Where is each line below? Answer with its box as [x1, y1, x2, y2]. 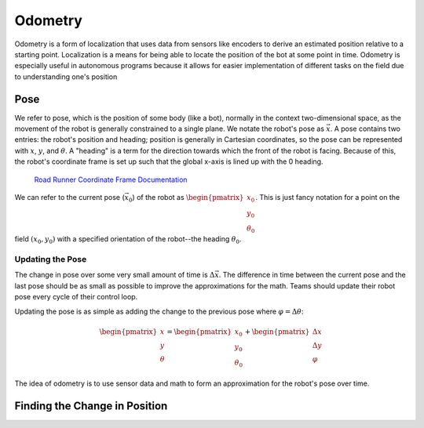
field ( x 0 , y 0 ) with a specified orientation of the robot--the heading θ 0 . [14, 234, 242, 246]
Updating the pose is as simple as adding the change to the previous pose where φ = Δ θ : [14, 306, 304, 316]
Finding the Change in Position [14, 399, 168, 412]
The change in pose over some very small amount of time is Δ [14, 270, 215, 280]
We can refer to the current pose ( [14, 192, 125, 201]
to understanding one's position [14, 71, 118, 82]
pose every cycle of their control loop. [14, 292, 138, 302]
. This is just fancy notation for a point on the [255, 192, 400, 201]
